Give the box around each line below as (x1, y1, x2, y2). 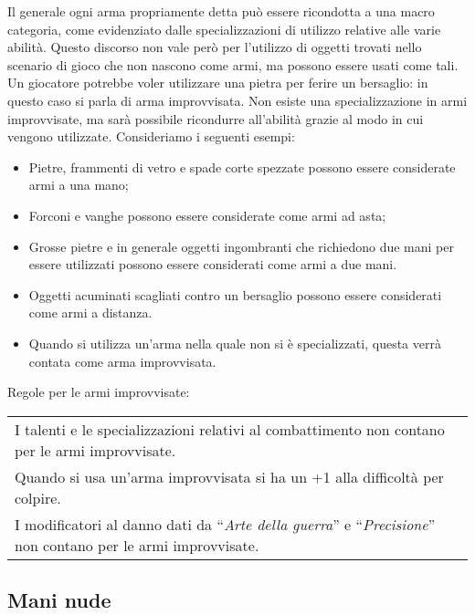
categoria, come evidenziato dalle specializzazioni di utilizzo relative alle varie (7, 19, 441, 38)
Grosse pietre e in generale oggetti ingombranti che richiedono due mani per (28, 236, 454, 255)
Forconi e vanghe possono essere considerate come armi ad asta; (28, 205, 386, 224)
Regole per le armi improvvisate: (7, 382, 190, 401)
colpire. (15, 486, 61, 508)
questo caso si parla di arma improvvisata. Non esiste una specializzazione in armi (7, 90, 468, 109)
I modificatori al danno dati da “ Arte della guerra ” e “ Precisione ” (15, 513, 436, 535)
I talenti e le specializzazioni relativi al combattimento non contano (15, 418, 445, 440)
